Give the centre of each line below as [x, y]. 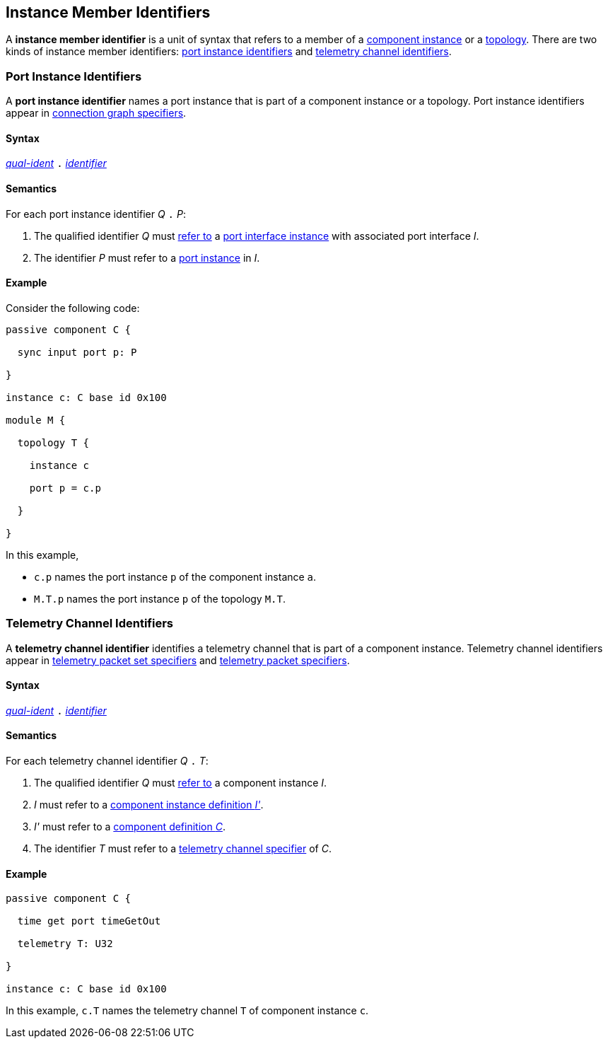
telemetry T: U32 [65, 944]
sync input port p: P [77, 352]
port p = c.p [65, 488]
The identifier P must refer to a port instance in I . [147, 257]
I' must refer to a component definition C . [130, 827]
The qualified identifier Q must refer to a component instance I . [181, 783]
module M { [36, 420]
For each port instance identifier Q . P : [96, 214]
